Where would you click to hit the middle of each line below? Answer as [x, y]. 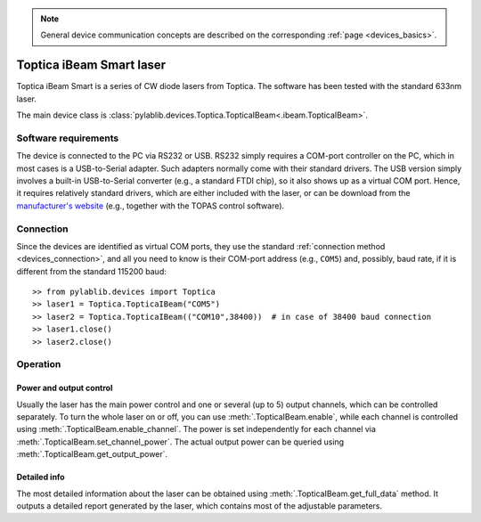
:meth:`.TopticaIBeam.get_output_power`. [92, 454]
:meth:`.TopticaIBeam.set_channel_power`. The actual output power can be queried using [180, 442]
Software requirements [68, 138]
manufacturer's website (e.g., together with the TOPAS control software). [151, 206]
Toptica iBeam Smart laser [91, 65]
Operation [39, 364]
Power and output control [65, 388]
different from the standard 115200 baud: [91, 271]
